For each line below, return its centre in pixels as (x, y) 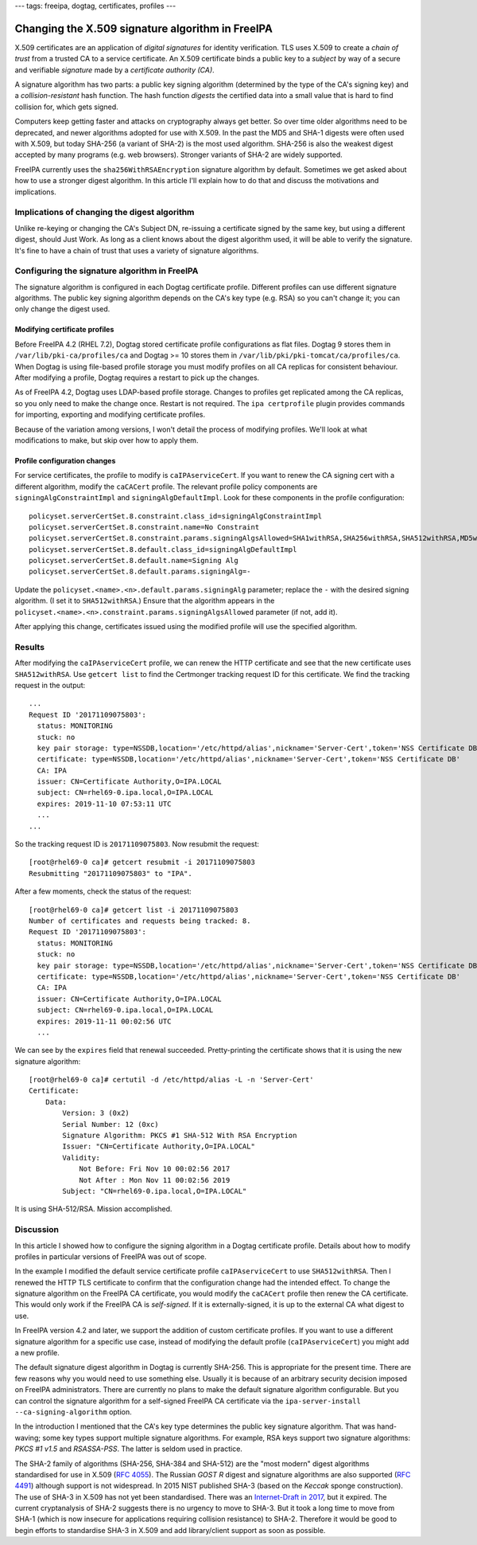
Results (30, 647)
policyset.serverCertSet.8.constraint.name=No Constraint (144, 527)
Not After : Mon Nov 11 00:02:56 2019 (155, 1180)
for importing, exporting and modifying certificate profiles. (110, 415)
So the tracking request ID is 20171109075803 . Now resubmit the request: (137, 844)
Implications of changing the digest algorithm (105, 213)
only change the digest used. (62, 309)
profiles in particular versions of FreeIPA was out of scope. (111, 1256)
